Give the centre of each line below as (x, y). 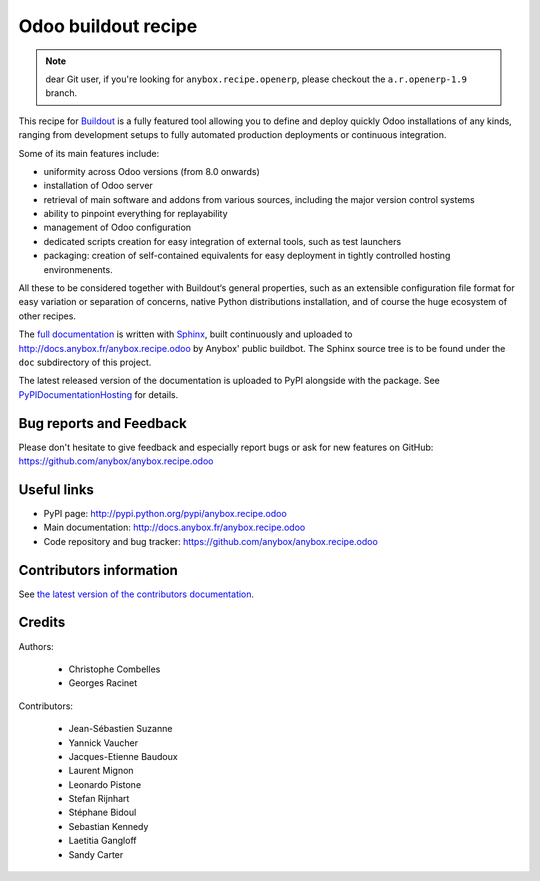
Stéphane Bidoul (102, 812)
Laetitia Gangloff (102, 841)
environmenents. (78, 269)
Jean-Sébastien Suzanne (120, 729)
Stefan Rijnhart (99, 799)
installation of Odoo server (98, 186)
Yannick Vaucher (103, 742)
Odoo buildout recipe (108, 26)
